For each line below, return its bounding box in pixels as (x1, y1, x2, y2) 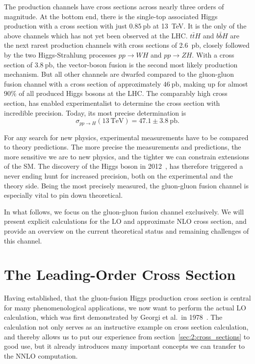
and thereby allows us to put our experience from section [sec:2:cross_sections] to (4, 331, 250, 341)
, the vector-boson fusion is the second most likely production (52, 59, 238, 69)
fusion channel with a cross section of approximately (4, 78, 161, 89)
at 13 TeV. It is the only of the (153, 21, 247, 31)
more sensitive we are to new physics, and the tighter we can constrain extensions (4, 151, 249, 161)
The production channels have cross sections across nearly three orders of (4, 1, 224, 11)
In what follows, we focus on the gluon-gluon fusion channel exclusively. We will (4, 206, 244, 216)
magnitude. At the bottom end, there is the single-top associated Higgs (4, 11, 218, 21)
